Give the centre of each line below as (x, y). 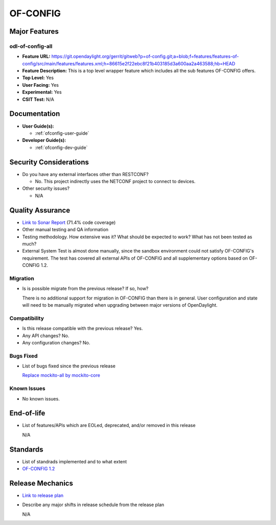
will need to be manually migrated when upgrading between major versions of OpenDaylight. (120, 305)
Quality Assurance (40, 210)
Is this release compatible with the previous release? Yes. (83, 329)
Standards (26, 449)
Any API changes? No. (46, 335)
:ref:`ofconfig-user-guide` (62, 133)
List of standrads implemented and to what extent (75, 461)
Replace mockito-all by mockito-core (61, 376)
